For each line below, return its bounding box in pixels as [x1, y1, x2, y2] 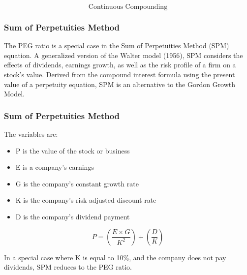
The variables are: [4, 129, 58, 139]
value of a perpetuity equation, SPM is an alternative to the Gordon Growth [4, 79, 236, 89]
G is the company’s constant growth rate [15, 178, 139, 188]
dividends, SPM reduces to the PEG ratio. [4, 262, 132, 272]
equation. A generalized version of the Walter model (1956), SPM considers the [4, 50, 243, 60]
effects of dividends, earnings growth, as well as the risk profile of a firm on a [4, 60, 236, 70]
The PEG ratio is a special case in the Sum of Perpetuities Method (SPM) [4, 40, 229, 51]
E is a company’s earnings [15, 162, 94, 172]
